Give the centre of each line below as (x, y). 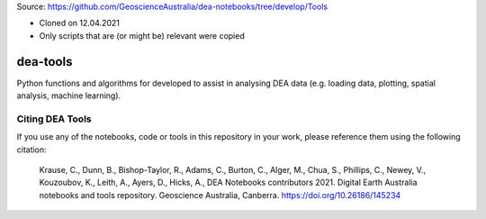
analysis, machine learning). (69, 96)
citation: (31, 150)
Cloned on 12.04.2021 (80, 23)
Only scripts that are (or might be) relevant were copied (142, 35)
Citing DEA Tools (54, 119)
